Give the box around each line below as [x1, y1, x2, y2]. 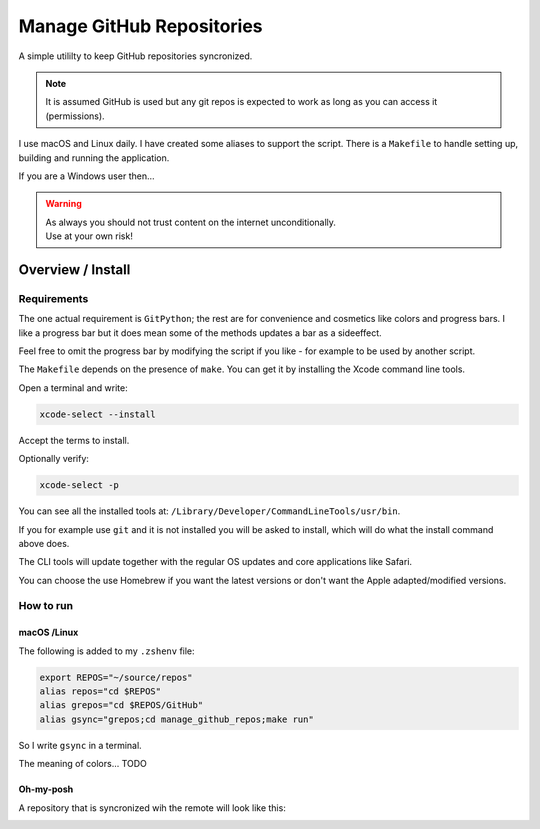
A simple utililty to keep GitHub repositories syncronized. [18, 50, 253, 62]
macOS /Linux [18, 626, 79, 639]
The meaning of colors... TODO [18, 758, 147, 770]
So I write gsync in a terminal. [18, 739, 142, 751]
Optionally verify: [18, 453, 90, 465]
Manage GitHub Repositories [18, 15, 264, 37]
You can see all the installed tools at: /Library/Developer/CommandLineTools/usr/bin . [18, 505, 401, 517]
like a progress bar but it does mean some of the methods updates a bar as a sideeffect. [18, 326, 382, 339]
